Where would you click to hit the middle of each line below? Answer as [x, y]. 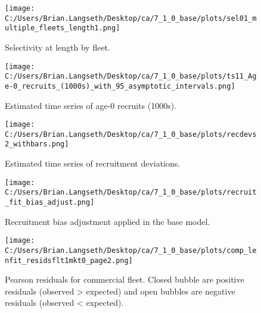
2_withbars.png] [37, 144]
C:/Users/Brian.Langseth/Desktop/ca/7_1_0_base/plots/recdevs [131, 134]
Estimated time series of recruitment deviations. [93, 163]
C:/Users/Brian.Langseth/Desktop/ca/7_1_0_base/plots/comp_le [131, 250]
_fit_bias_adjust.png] [50, 202]
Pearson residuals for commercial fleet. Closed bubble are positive [125, 279]
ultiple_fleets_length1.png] [63, 28]
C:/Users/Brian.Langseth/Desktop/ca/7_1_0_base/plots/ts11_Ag [131, 76]
